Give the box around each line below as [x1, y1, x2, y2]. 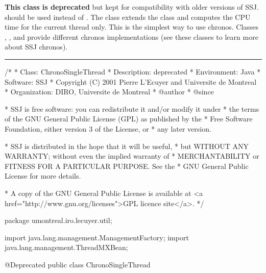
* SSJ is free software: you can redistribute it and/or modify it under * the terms [5, 103, 259, 114]
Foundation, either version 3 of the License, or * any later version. [5, 123, 211, 134]
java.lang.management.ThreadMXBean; [5, 242, 128, 253]
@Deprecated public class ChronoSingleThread [5, 259, 151, 269]
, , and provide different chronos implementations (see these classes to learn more [5, 31, 258, 42]
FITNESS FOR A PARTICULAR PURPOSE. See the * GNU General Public [5, 160, 249, 171]
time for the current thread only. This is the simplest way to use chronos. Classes [5, 21, 259, 32]
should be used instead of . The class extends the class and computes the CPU [5, 11, 251, 22]
